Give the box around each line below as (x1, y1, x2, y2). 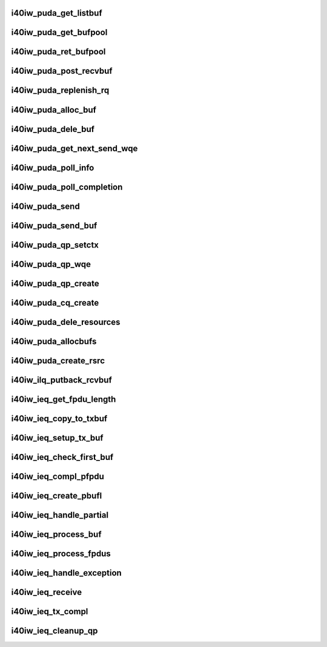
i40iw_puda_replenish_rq (11, 85, 110, 96)
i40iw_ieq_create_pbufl (11, 490, 102, 501)
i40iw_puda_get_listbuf (11, 8, 102, 18)
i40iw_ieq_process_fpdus (11, 548, 111, 559)
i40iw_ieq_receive (11, 587, 82, 597)
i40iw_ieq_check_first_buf (11, 452, 114, 462)
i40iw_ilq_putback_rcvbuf (11, 375, 112, 385)
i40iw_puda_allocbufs (11, 336, 97, 346)
